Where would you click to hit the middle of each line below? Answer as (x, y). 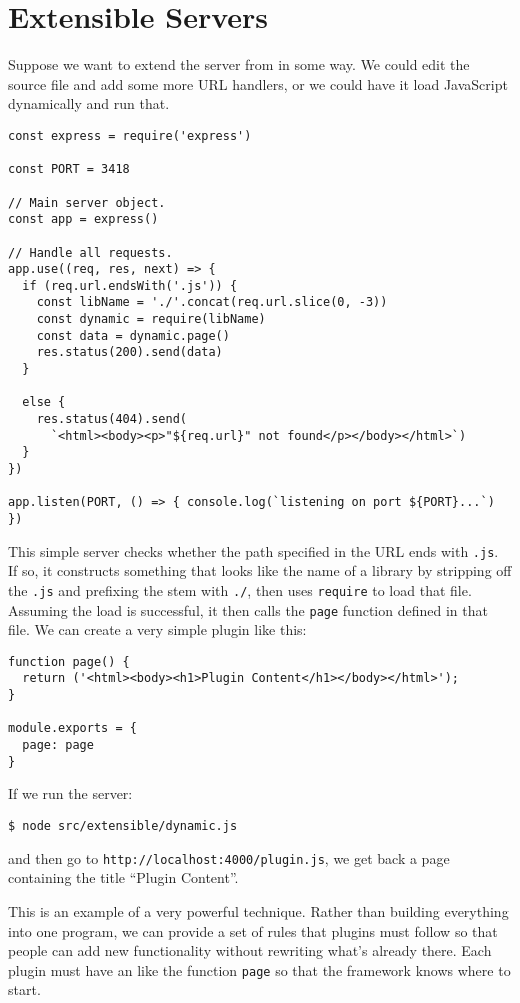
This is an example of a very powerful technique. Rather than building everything (258, 910)
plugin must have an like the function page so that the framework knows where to (259, 969)
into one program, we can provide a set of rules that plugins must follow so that (253, 930)
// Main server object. (87, 202)
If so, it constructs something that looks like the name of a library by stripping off (260, 570)
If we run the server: (70, 793)
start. (24, 989)
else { (44, 402)
